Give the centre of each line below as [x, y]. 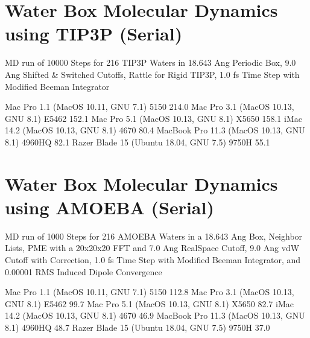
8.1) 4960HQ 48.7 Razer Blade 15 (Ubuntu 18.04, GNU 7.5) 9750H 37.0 [138, 327]
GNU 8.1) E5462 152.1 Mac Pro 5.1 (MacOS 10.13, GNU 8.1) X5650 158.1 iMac [153, 118]
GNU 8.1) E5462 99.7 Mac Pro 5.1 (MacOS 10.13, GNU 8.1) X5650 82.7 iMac [149, 303]
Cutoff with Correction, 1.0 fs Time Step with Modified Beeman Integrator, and [153, 259]
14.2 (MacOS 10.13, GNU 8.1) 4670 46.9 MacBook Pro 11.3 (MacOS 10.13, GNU [155, 315]
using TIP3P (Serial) [94, 33]
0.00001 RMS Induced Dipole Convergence [84, 271]
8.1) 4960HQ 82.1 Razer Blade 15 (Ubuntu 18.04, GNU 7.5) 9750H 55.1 [138, 142]
